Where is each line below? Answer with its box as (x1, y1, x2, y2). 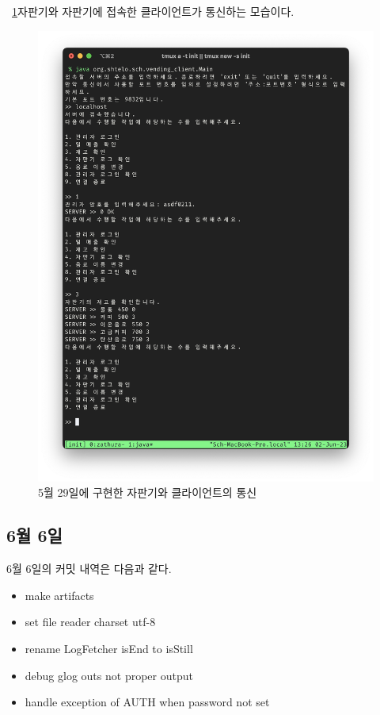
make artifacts (25, 586, 94, 603)
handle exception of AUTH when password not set (25, 694, 270, 710)
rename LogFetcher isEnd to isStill (25, 640, 193, 657)
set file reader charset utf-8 (25, 613, 156, 630)
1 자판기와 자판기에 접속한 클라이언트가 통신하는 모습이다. (12, 3, 294, 19)
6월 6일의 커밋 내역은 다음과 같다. (6, 560, 172, 577)
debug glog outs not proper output (25, 667, 193, 683)
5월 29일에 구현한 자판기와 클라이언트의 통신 (38, 484, 257, 501)
